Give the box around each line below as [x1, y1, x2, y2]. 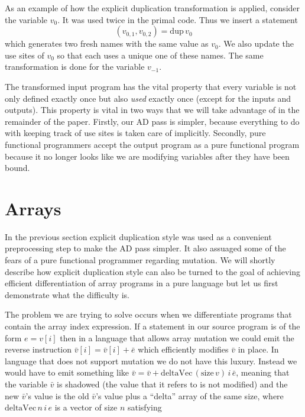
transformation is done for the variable [5, 60, 145, 73]
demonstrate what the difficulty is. [5, 288, 129, 300]
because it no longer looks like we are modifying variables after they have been [5, 150, 290, 162]
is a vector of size [54, 401, 118, 413]
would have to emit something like [5, 366, 129, 379]
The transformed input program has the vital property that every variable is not [5, 80, 297, 92]
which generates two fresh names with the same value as [5, 37, 209, 50]
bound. [5, 161, 30, 174]
